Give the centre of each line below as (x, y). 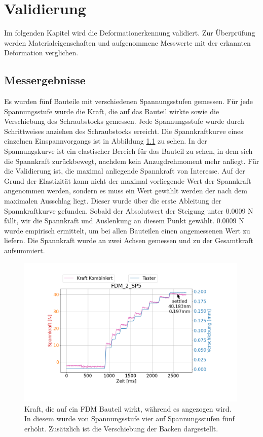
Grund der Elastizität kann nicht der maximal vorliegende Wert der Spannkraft (128, 180)
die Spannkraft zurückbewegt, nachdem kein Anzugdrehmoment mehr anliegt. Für (132, 161)
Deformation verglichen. (41, 53)
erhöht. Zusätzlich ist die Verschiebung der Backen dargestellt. (121, 428)
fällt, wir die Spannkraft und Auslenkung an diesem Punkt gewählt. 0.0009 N (124, 221)
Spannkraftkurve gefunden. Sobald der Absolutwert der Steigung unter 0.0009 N (129, 210)
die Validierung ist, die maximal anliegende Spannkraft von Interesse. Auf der (125, 171)
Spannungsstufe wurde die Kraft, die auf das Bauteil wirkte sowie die (112, 111)
